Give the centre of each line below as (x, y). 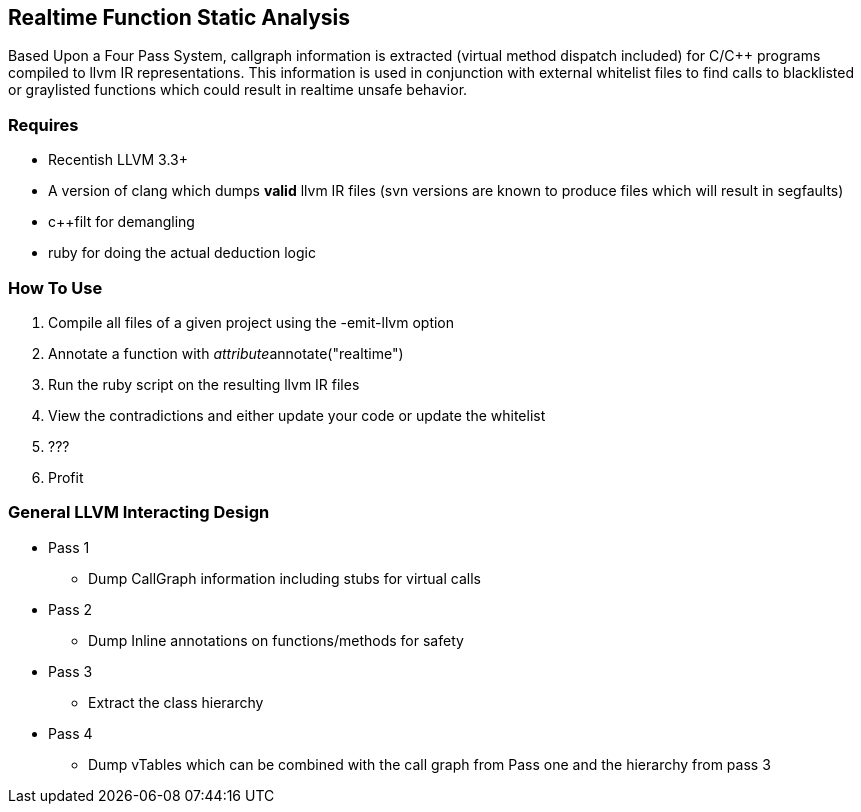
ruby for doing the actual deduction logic (182, 253)
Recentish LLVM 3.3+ (118, 160)
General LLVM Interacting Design (139, 512)
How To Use (55, 287)
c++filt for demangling (121, 222)
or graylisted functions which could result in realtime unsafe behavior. (238, 90)
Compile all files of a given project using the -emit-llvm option (251, 322)
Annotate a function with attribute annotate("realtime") (226, 353)
